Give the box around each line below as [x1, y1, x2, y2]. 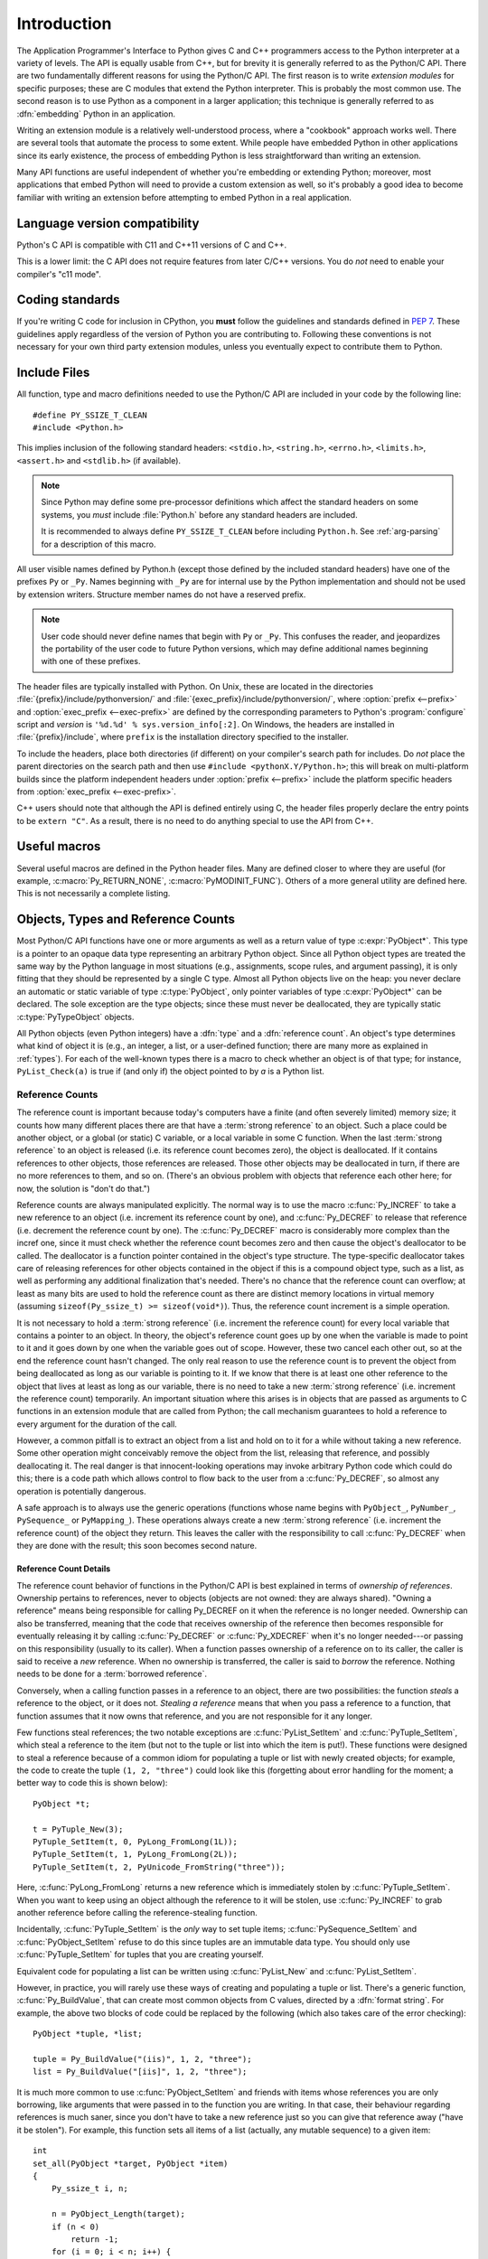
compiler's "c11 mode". [16, 268, 101, 279]
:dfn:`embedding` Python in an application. [16, 108, 176, 119]
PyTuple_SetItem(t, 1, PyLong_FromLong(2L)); [33, 1849, 239, 1860]
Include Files [16, 365, 90, 380]
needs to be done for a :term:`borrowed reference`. [16, 1668, 208, 1680]
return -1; [70, 2234, 119, 2245]
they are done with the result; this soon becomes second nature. [16, 1541, 258, 1551]
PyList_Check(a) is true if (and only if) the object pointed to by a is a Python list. [16, 1066, 325, 1077]
